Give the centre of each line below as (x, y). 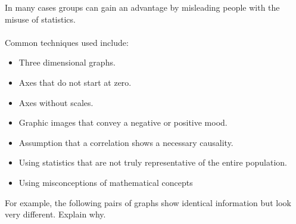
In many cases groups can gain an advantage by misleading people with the (142, 7)
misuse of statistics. (40, 19)
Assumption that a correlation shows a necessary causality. (126, 142)
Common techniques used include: (67, 42)
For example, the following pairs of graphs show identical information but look (148, 202)
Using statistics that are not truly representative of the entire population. (153, 162)
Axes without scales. (56, 102)
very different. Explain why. (55, 214)
